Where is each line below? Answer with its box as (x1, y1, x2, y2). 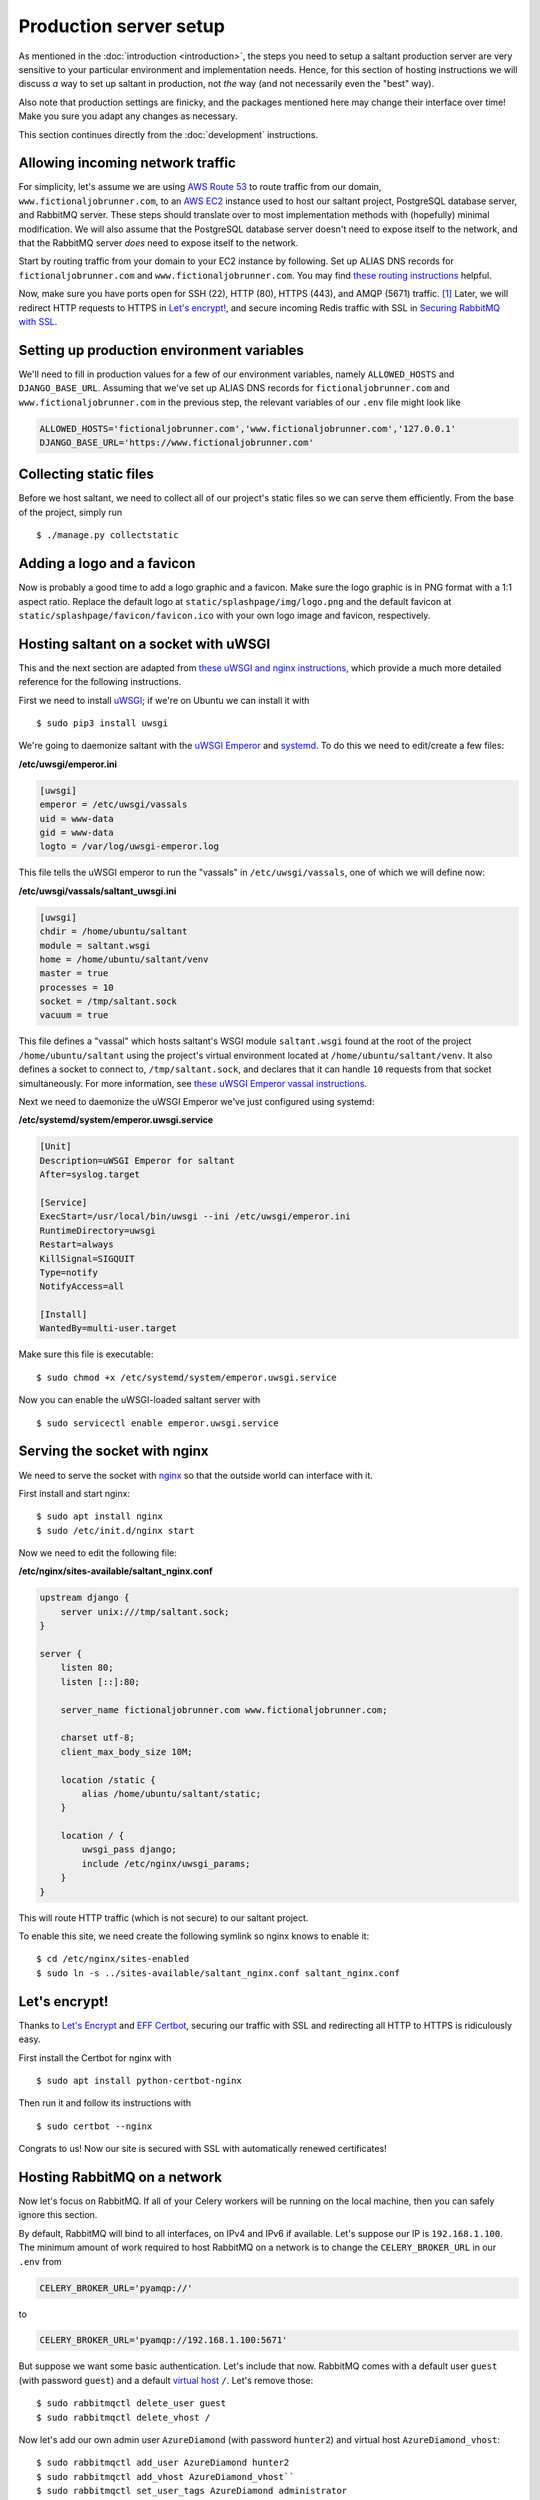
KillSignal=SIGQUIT (39, 1253, 135, 1264)
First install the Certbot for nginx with (18, 2051, 172, 2064)
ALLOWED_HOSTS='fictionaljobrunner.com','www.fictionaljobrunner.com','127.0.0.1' (39, 423, 457, 434)
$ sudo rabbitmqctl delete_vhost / (36, 2411, 211, 2423)
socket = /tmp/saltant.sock (39, 996, 177, 1007)
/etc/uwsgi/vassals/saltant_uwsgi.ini (18, 885, 177, 897)
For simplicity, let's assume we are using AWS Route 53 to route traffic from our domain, (18, 181, 382, 193)
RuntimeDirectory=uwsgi (39, 1225, 157, 1236)
